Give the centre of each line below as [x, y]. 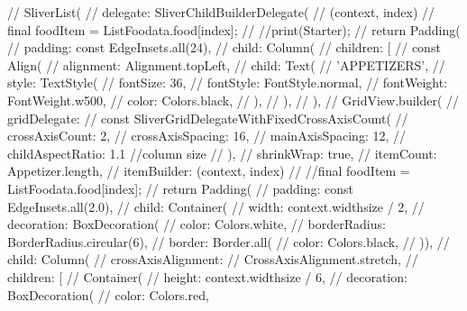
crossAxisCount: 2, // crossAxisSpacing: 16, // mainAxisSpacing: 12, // [207, 136]
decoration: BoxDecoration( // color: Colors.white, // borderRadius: [197, 224]
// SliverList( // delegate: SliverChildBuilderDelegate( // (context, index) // [221, 12]
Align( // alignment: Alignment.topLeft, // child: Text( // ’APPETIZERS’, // [226, 64]
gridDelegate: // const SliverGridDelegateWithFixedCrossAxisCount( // [208, 118]
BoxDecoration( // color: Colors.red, [108, 294]
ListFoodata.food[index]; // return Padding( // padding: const [180, 188]
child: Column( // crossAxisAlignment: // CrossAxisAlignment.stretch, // [213, 259]
